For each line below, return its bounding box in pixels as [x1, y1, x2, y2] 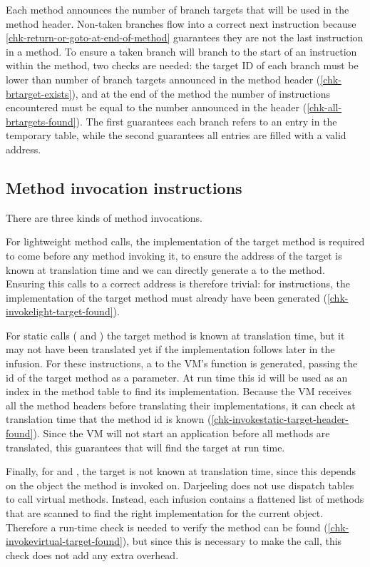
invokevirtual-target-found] [6, 533, 123, 548]
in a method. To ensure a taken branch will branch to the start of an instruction [6, 44, 357, 58]
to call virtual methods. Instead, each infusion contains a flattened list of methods [6, 491, 364, 506]
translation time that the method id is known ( [6, 412, 212, 426]
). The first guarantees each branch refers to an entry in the [76, 113, 337, 128]
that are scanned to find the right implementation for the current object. [6, 506, 324, 521]
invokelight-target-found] [6, 304, 113, 319]
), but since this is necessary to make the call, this [122, 533, 342, 548]
